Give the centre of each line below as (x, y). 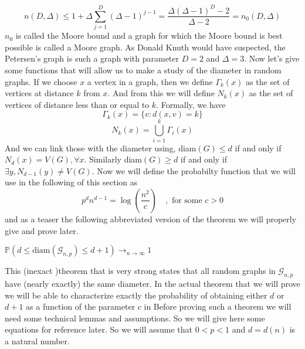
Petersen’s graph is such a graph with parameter (92, 58)
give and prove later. (42, 230)
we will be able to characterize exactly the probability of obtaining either (136, 295)
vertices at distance (39, 93)
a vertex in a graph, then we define (150, 81)
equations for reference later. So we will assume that (99, 329)
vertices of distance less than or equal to (77, 104)
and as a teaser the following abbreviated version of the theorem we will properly (151, 218)
